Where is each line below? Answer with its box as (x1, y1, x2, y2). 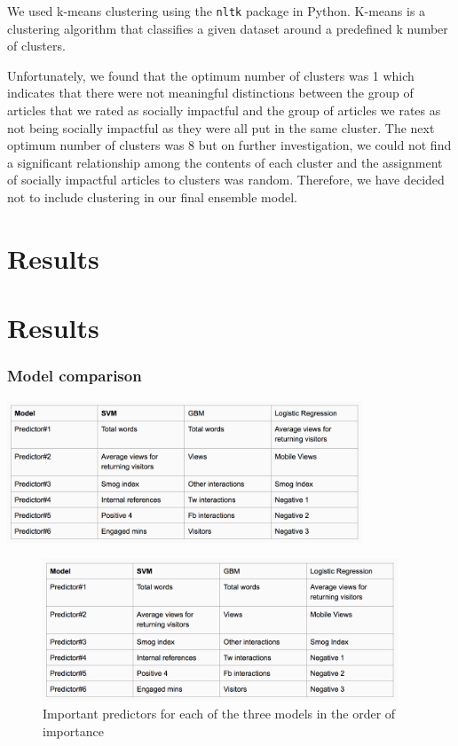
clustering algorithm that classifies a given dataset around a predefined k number (7, 19, 448, 37)
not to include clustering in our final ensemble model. (7, 188, 297, 206)
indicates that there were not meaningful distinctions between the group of (7, 83, 414, 102)
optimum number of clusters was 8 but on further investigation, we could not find (7, 136, 452, 154)
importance (43, 721, 104, 740)
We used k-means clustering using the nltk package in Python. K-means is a (7, 2, 426, 20)
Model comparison (7, 365, 142, 387)
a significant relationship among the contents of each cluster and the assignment (7, 153, 443, 171)
